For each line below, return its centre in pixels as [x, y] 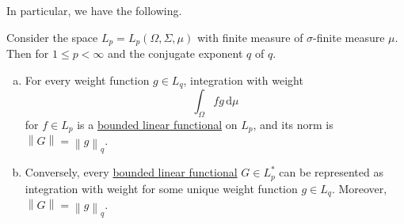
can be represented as [331, 172]
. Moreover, [359, 188]
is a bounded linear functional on [157, 124]
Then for [28, 53]
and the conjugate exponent [175, 53]
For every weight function [87, 80]
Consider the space [52, 37]
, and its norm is [293, 124]
